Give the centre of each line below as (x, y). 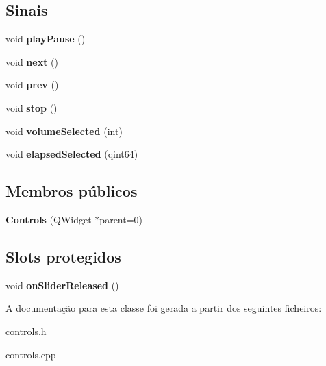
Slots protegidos (63, 256)
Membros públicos (72, 191)
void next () (32, 61)
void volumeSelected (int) (64, 131)
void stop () (32, 107)
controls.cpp (31, 354)
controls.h (26, 331)
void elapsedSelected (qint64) (72, 154)
